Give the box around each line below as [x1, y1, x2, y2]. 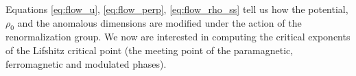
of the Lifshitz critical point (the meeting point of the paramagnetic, [5, 42, 294, 57]
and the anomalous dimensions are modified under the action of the [17, 15, 302, 29]
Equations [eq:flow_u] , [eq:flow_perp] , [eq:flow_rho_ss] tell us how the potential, [5, 2, 348, 16]
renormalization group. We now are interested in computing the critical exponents [5, 29, 351, 44]
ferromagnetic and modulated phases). [5, 56, 167, 71]
